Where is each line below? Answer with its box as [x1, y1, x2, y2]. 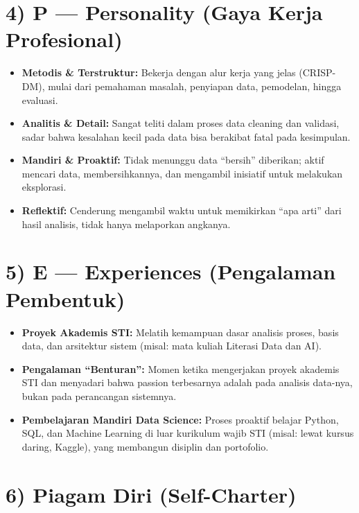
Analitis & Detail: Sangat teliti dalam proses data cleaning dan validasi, [21, 116, 340, 130]
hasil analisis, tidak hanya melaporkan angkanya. [21, 216, 231, 231]
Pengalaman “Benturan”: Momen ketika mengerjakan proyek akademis [21, 361, 340, 376]
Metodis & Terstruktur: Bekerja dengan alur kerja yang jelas [21, 65, 296, 80]
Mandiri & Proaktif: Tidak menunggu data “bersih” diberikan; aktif [21, 153, 324, 167]
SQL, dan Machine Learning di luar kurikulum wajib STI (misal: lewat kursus [21, 426, 354, 440]
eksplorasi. [21, 180, 67, 194]
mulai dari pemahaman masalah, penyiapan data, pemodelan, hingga [48, 78, 342, 93]
